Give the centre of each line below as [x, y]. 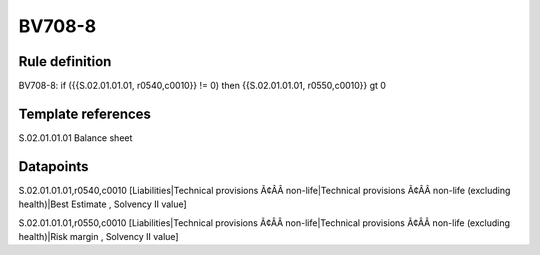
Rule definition [65, 61]
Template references [85, 113]
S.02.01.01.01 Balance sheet [75, 137]
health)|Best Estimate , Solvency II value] [102, 204]
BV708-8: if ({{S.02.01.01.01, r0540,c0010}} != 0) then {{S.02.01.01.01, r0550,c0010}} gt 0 [202, 86]
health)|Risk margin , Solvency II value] [98, 237]
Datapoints [53, 166]
